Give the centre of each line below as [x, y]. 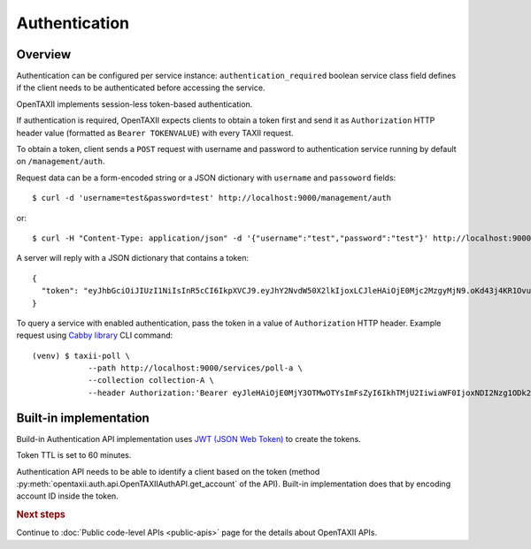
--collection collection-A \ [151, 381]
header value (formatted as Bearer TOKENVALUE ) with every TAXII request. [155, 133]
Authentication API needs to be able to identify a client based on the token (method [168, 471]
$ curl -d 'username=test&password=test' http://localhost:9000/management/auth [212, 198]
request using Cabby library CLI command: [95, 335]
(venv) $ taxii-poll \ [81, 355]
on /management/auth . [61, 161]
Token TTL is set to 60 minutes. [74, 455]
